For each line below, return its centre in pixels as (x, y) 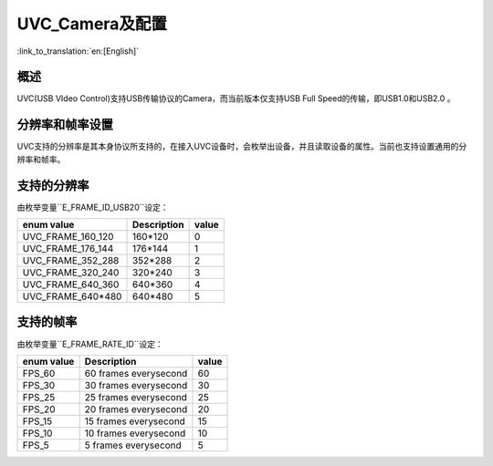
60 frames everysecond (136, 373)
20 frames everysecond (136, 409)
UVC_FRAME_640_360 (71, 285)
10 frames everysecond (135, 433)
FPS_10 (37, 433)
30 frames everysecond (136, 385)
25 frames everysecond (136, 397)
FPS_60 (39, 373)
